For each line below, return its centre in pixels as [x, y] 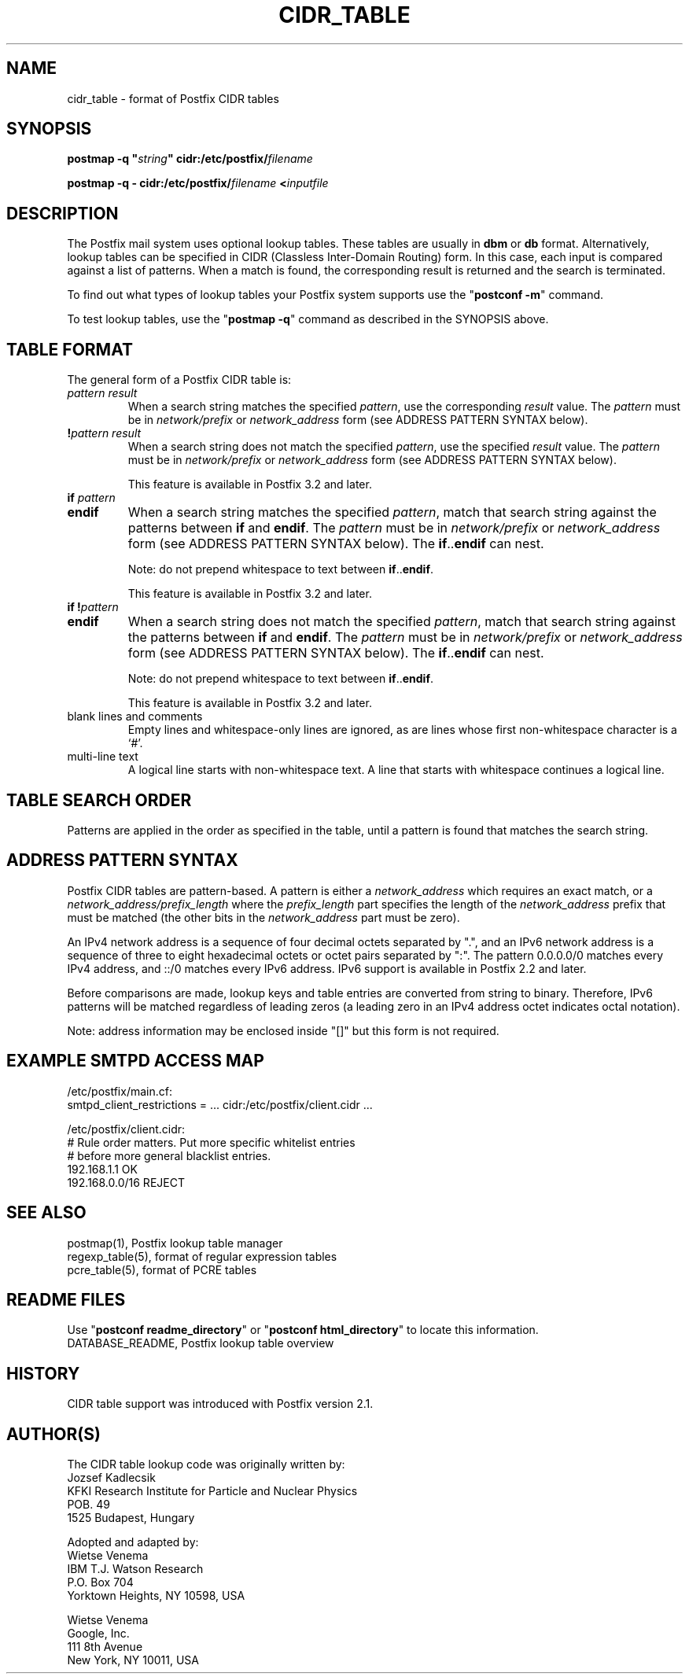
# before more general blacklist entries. [169, 1155]
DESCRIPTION [63, 213]
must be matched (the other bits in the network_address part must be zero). [263, 917]
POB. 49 [88, 1505]
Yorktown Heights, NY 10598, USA [156, 1596]
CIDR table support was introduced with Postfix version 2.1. [220, 1404]
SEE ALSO [46, 1213]
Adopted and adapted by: [133, 1542]
